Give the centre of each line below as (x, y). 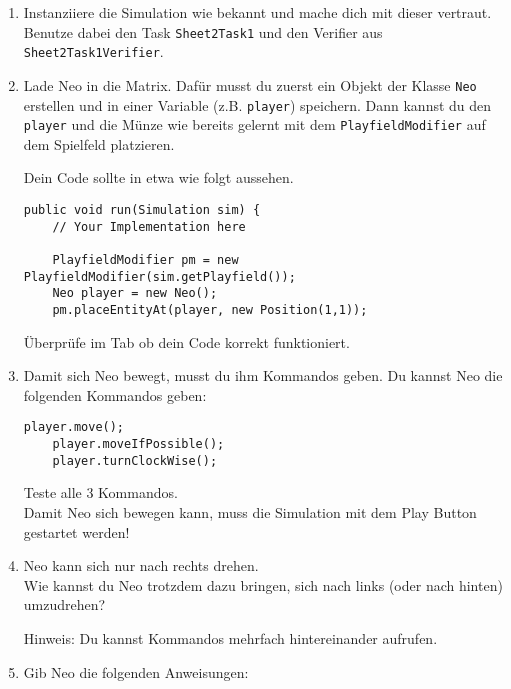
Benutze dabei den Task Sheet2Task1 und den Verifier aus (203, 31)
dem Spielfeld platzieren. (99, 143)
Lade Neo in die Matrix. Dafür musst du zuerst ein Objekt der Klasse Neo (250, 84)
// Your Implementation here (149, 226)
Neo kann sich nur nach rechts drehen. (141, 565)
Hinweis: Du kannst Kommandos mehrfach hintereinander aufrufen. (230, 637)
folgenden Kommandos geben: (115, 394)
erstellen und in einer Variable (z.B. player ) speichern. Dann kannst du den (257, 104)
